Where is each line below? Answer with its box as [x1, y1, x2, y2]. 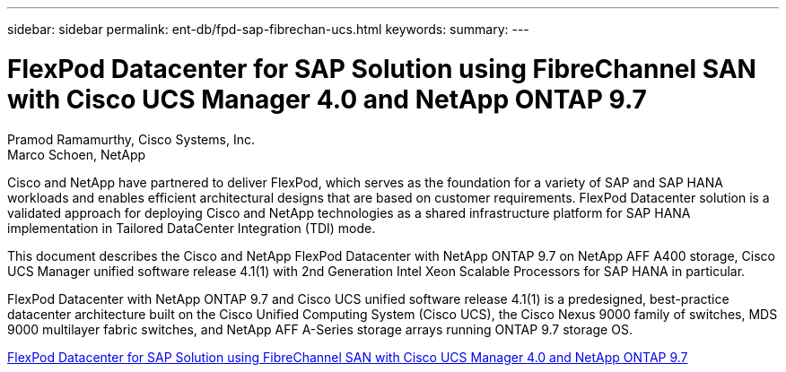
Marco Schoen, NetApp [7, 146, 146, 162]
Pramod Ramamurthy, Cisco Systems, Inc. [7, 131, 255, 147]
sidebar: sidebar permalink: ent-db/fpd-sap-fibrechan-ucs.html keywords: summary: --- [7, 22, 529, 37]
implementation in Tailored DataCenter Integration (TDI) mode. [7, 220, 376, 236]
